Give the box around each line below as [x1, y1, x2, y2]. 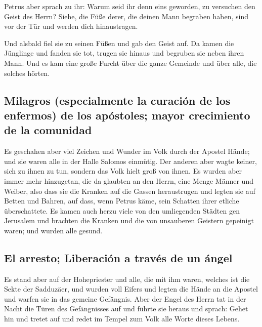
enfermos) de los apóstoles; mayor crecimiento [4, 107, 250, 122]
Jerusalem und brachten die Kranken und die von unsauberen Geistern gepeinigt [4, 215, 254, 226]
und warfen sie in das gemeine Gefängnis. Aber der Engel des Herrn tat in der [4, 293, 246, 304]
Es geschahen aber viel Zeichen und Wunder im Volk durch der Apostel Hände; [4, 146, 250, 156]
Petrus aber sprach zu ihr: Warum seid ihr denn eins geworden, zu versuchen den [4, 1, 255, 11]
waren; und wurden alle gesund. [4, 225, 103, 235]
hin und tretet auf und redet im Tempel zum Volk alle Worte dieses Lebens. [4, 313, 240, 324]
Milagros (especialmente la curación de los [4, 92, 231, 108]
